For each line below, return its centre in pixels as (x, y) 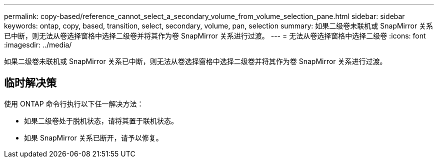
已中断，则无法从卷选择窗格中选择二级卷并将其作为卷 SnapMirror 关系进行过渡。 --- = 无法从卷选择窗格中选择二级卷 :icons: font (215, 36)
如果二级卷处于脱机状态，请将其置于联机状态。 (101, 120)
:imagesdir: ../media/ (38, 45)
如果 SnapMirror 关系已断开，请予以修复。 (93, 137)
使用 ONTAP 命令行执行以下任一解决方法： (74, 103)
